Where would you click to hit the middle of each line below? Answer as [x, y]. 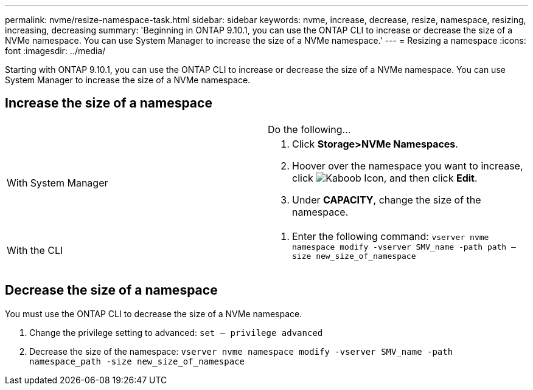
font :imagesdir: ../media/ [55, 51]
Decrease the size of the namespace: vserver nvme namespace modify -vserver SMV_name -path [241, 351]
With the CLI [35, 250]
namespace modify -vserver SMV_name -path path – [404, 247]
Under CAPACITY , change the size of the [387, 200]
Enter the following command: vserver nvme [391, 236]
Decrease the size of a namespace [111, 290]
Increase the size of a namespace [109, 103]
